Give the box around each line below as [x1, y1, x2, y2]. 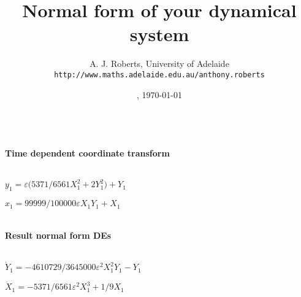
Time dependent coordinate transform [5, 146, 170, 159]
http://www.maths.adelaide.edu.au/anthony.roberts [54, 70, 265, 79]
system [129, 21, 189, 47]
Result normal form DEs [5, 228, 112, 241]
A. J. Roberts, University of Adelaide [90, 57, 229, 70]
